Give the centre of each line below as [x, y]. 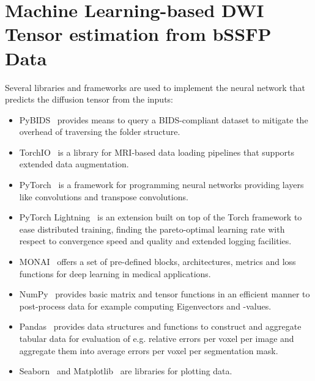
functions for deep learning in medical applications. [115, 273]
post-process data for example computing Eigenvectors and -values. [145, 306]
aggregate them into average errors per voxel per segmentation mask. [149, 350]
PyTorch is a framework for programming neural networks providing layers [161, 185]
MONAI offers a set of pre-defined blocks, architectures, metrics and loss [157, 262]
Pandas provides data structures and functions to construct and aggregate [160, 326]
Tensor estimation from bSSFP [138, 34]
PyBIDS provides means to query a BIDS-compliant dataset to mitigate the [164, 119]
